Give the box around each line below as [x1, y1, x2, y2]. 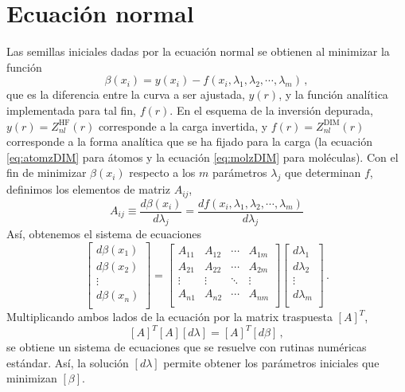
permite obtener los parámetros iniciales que [163, 354, 380, 370]
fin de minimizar [6, 164, 87, 181]
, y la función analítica [278, 86, 388, 103]
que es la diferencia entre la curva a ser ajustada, [6, 86, 245, 103]
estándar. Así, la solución [6, 354, 129, 370]
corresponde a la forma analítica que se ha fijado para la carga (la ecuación [6, 133, 373, 150]
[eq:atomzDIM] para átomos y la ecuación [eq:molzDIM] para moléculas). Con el [6, 148, 399, 165]
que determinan [284, 164, 361, 181]
